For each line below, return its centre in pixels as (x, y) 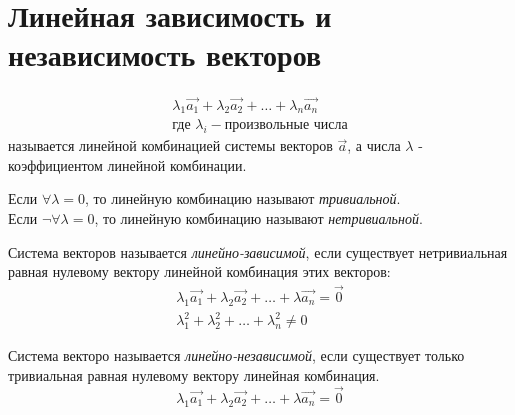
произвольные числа (286, 125)
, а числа (374, 145)
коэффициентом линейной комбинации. (127, 164)
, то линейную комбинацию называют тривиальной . (243, 198)
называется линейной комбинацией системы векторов (170, 145)
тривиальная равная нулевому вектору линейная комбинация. (194, 374)
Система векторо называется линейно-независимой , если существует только (236, 355)
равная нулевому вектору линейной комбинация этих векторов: (199, 271)
